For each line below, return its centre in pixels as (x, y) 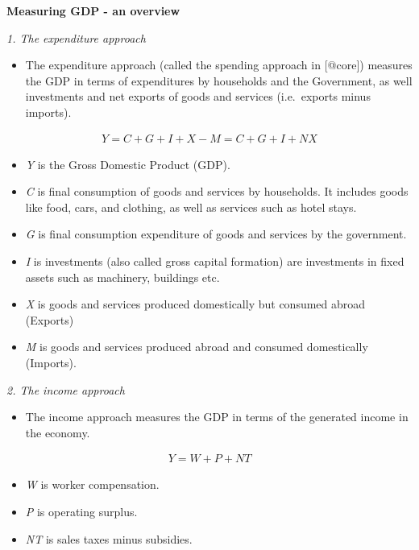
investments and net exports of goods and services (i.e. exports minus (198, 96)
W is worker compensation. (92, 484)
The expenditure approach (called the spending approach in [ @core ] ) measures (219, 65)
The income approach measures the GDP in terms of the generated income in (217, 417)
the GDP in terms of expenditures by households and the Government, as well (219, 80)
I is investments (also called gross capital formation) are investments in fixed (215, 261)
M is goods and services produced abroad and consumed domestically (197, 347)
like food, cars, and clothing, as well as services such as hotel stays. (191, 207)
